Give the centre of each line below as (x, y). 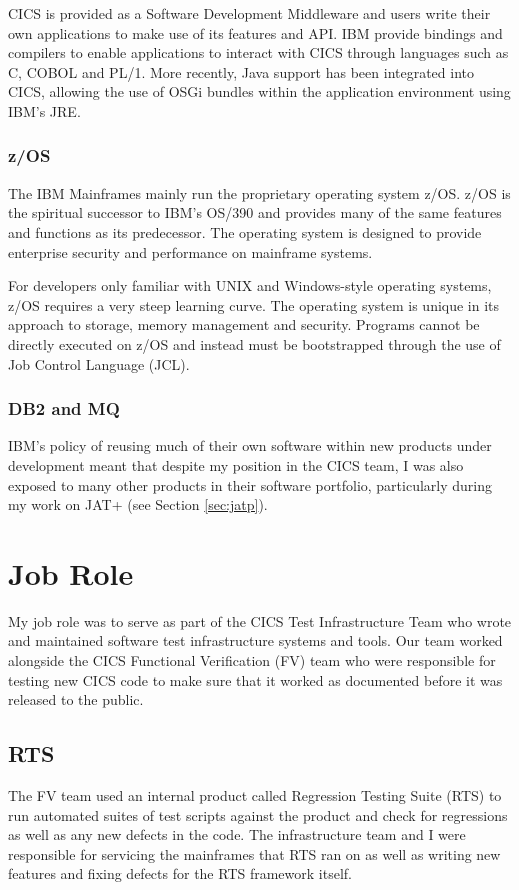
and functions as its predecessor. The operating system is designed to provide (245, 231)
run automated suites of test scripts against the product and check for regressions (258, 814)
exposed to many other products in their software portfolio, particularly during (250, 484)
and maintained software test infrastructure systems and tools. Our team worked (255, 640)
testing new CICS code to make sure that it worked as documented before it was (255, 679)
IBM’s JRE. (44, 110)
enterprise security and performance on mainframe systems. (190, 251)
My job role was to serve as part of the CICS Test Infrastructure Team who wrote (260, 620)
